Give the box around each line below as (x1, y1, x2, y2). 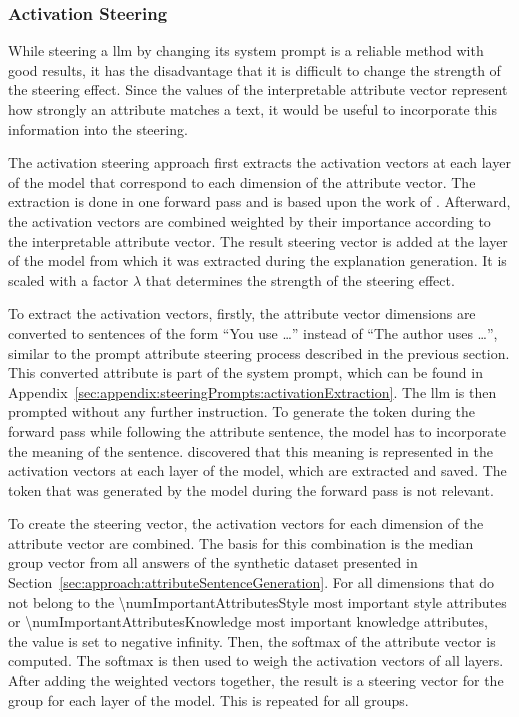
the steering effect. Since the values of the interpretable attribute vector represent (8, 79, 508, 100)
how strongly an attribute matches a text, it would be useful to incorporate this (8, 99, 497, 119)
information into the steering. (8, 118, 188, 139)
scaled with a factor (8, 269, 129, 290)
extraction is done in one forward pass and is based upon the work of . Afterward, (8, 191, 511, 212)
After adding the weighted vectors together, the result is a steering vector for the (8, 670, 504, 691)
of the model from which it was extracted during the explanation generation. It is (8, 250, 507, 271)
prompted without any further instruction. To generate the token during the (8, 401, 476, 422)
